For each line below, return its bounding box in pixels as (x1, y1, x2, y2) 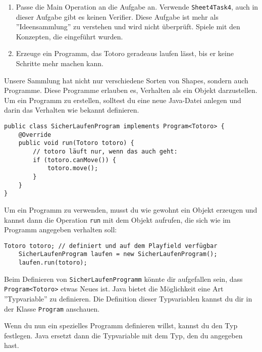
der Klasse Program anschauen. (4, 303, 100, 314)
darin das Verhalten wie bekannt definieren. (4, 105, 139, 115)
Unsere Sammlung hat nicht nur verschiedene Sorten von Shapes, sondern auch (4, 75, 248, 85)
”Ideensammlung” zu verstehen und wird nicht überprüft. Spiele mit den (16, 21, 240, 32)
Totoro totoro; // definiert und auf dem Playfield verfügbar (4, 242, 218, 249)
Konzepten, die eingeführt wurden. (16, 31, 123, 41)
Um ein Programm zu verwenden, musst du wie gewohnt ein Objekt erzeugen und (4, 204, 257, 215)
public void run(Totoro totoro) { (18, 139, 134, 147)
